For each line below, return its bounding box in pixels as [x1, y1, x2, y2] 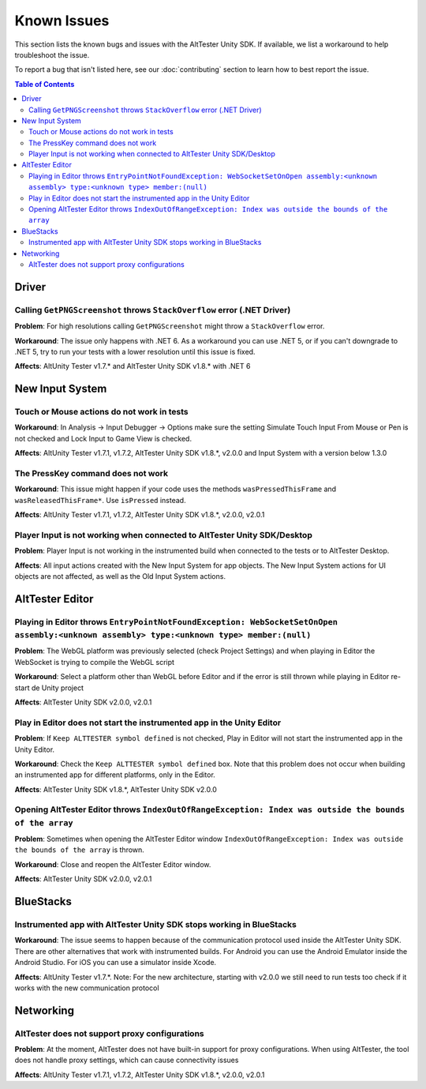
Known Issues [14, 12, 110, 29]
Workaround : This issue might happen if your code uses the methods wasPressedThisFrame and [14, 484, 337, 494]
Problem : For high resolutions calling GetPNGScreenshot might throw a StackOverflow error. [14, 321, 325, 331]
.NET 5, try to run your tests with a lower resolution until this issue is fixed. [14, 347, 256, 356]
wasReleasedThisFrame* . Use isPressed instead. [14, 495, 186, 505]
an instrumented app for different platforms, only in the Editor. [14, 770, 216, 779]
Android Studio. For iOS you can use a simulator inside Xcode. [14, 958, 217, 967]
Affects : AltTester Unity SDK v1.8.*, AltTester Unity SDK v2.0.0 [14, 784, 217, 794]
